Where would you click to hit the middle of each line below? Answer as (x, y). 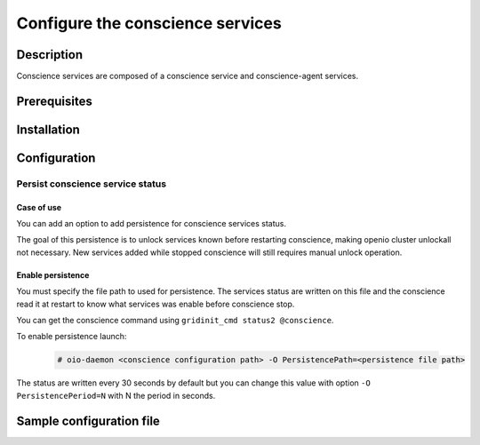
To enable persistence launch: (72, 337)
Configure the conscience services (149, 23)
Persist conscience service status (92, 184)
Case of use (39, 207)
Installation (48, 129)
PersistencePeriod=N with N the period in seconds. (116, 395)
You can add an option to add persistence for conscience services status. (151, 224)
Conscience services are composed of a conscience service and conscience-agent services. (188, 76)
